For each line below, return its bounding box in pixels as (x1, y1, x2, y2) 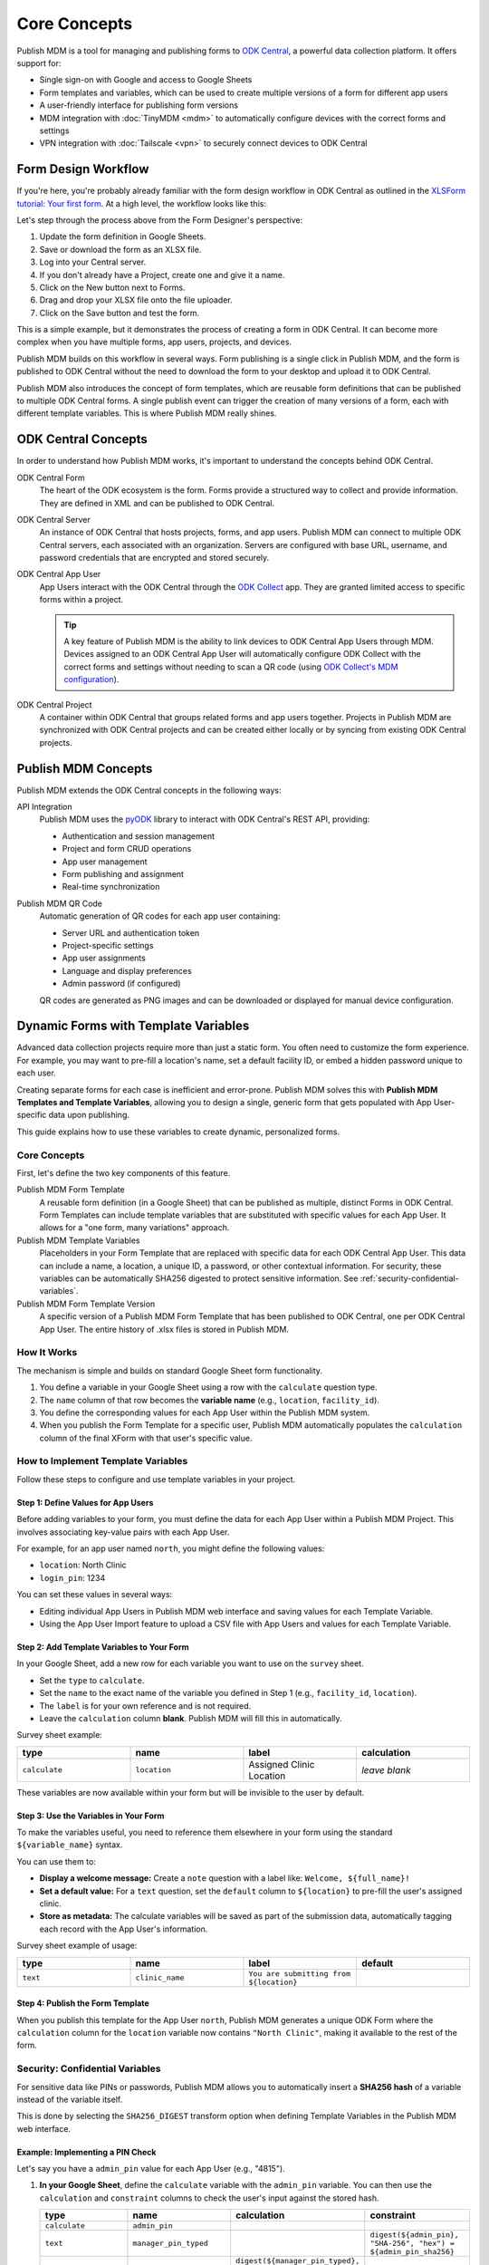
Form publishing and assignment (62, 869, 185, 880)
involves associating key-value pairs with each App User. (16, 1527, 230, 1537)
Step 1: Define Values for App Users (16, 1497, 154, 1508)
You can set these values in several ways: (16, 1589, 173, 1600)
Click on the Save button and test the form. (39, 307, 200, 318)
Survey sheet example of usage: (16, 1940, 138, 1952)
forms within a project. (39, 594, 124, 605)
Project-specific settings (62, 940, 154, 950)
